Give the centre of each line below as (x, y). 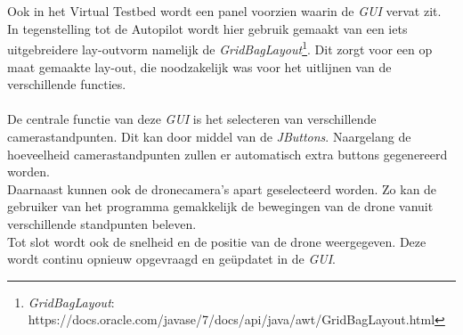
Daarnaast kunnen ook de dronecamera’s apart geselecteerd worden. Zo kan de (222, 188)
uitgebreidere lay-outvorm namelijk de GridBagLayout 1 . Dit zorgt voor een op (220, 48)
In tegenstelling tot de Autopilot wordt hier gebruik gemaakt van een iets (207, 28)
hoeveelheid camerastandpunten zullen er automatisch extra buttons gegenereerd (227, 154)
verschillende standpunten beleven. (102, 223)
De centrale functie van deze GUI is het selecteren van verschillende (192, 119)
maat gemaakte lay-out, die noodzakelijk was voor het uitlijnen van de (199, 66)
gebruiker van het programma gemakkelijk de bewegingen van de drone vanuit (220, 206)
